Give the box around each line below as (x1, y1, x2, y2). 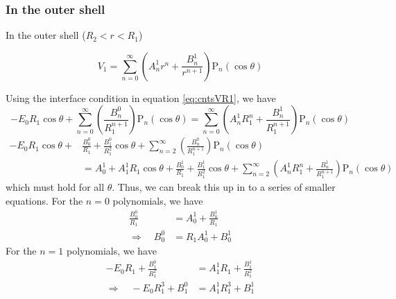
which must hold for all (6, 180, 105, 194)
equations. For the (6, 194, 83, 208)
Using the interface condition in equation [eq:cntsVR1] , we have (6, 90, 276, 105)
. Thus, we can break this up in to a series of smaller (112, 180, 336, 194)
